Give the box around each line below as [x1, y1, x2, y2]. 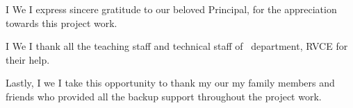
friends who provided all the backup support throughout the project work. [6, 89, 322, 103]
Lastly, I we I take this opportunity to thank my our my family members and [6, 75, 335, 90]
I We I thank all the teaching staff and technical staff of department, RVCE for [6, 39, 348, 53]
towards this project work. [6, 15, 117, 30]
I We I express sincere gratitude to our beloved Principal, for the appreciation [6, 2, 337, 16]
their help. [6, 52, 50, 66]
